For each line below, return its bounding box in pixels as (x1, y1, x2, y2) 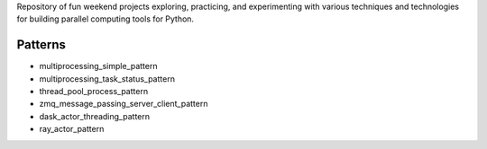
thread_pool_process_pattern (39, 86, 149, 97)
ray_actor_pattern (39, 124, 105, 135)
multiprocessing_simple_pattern (39, 61, 158, 72)
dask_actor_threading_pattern (39, 110, 151, 121)
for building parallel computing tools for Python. (16, 13, 194, 24)
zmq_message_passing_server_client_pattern (39, 99, 208, 110)
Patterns (16, 37, 67, 53)
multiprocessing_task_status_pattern (39, 73, 176, 84)
